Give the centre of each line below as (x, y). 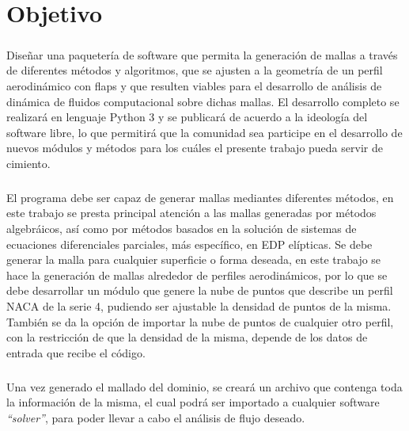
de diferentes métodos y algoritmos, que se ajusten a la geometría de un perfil (195, 70)
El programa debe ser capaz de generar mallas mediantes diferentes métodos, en (200, 197)
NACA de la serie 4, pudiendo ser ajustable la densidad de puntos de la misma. (199, 306)
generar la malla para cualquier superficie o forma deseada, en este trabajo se (194, 259)
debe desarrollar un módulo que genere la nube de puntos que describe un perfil (200, 290)
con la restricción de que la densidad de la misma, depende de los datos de (187, 337)
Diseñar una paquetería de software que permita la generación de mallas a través (202, 54)
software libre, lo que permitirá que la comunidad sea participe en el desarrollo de (204, 132)
